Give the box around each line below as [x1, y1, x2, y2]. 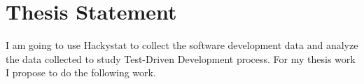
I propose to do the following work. [6, 65, 156, 80]
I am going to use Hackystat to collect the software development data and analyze [6, 38, 358, 52]
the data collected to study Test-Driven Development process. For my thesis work [6, 51, 356, 66]
